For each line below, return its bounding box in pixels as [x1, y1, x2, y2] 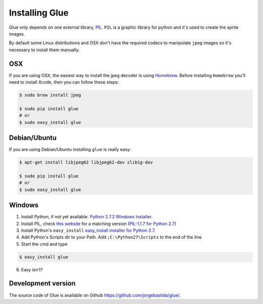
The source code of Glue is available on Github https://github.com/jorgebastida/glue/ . [9, 292, 181, 298]
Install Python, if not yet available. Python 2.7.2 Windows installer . [21, 214, 153, 220]
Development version [9, 279, 75, 287]
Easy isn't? [21, 266, 43, 272]
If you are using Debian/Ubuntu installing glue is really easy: [9, 147, 131, 152]
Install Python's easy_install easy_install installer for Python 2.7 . [21, 227, 156, 233]
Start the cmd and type [21, 241, 68, 247]
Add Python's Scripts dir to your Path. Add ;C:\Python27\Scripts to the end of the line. [21, 234, 203, 240]
